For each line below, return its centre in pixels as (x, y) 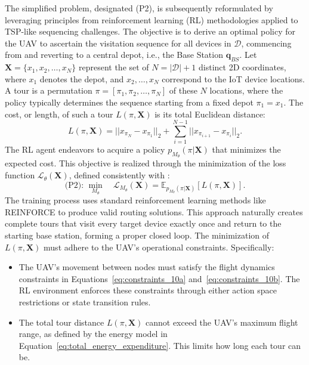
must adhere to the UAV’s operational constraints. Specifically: (159, 247)
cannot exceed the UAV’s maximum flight (222, 322)
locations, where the (246, 90)
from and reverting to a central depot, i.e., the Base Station (114, 55)
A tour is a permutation (49, 90)
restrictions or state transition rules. (85, 302)
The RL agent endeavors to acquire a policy (85, 149)
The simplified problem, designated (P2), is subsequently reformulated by (139, 8)
